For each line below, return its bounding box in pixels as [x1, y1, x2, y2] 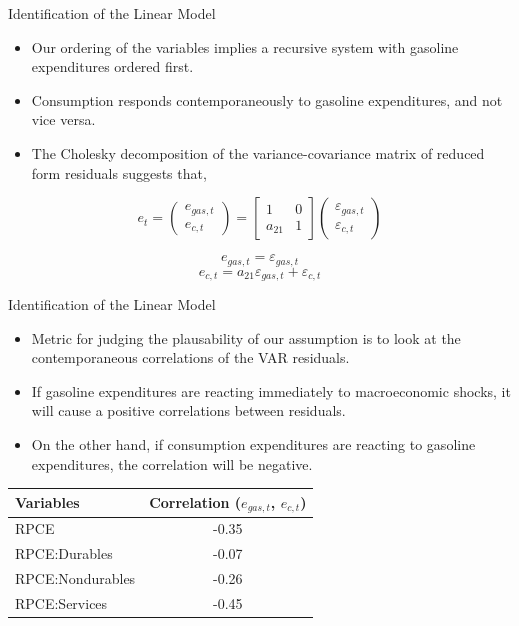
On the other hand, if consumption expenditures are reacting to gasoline [31, 434, 476, 455]
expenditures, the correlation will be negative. [31, 453, 313, 474]
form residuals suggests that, [31, 162, 207, 183]
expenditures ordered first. [31, 56, 194, 77]
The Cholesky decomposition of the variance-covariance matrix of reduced [31, 142, 485, 163]
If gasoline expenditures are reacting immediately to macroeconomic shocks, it [31, 380, 511, 401]
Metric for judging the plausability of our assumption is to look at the [31, 327, 461, 348]
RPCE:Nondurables [15, 568, 136, 589]
